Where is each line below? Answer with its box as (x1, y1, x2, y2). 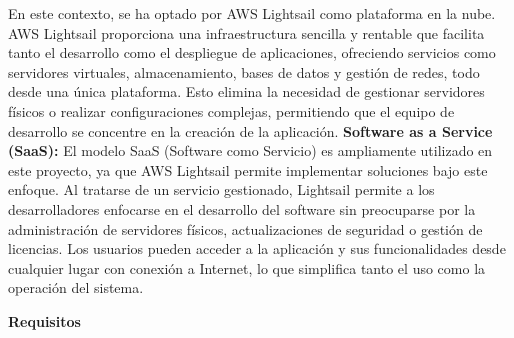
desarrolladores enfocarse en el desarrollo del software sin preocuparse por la (8, 198, 476, 219)
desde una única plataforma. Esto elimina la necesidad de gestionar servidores (8, 81, 485, 102)
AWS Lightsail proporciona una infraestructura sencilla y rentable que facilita (8, 22, 485, 43)
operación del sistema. (8, 277, 144, 298)
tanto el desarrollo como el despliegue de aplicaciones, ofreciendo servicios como (8, 42, 496, 63)
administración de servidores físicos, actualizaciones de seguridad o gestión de (8, 218, 483, 239)
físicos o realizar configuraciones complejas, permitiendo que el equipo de (8, 100, 455, 121)
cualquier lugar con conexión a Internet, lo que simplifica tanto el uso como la (8, 257, 486, 278)
